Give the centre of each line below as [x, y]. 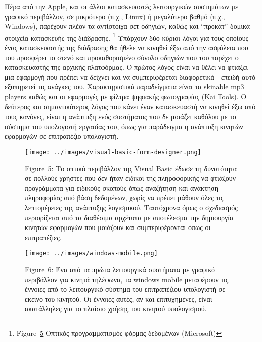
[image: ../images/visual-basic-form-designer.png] [113, 152]
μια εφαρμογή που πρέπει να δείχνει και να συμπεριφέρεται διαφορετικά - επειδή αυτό [130, 77]
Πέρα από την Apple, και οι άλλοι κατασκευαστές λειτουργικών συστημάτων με [121, 6]
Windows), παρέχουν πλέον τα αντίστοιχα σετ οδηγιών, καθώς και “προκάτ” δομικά [127, 26]
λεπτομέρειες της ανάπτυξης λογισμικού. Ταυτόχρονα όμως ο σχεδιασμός [131, 207]
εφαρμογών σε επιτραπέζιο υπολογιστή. [62, 136]
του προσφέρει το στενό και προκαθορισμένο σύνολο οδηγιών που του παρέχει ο [122, 57]
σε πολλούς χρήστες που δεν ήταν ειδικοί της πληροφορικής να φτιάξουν [130, 178]
